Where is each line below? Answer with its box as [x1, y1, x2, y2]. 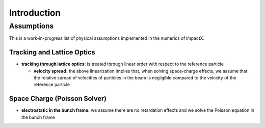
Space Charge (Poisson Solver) [9, 95, 106, 103]
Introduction [9, 7, 61, 18]
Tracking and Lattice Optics [9, 48, 95, 56]
